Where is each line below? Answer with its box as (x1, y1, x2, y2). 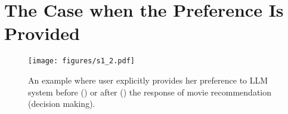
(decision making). (28, 97, 95, 110)
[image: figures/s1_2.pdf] (28, 57, 135, 66)
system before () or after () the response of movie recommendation (28, 85, 272, 98)
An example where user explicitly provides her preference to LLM (28, 73, 268, 86)
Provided (4, 21, 80, 45)
